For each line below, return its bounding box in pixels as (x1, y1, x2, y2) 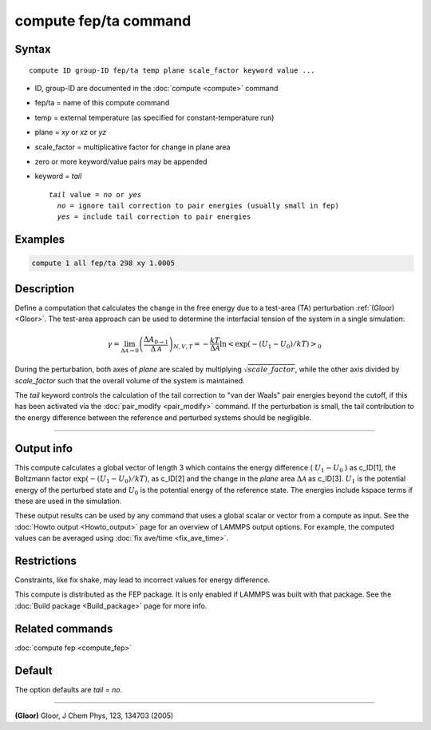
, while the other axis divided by (295, 364, 400, 374)
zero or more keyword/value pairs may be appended (34, 157, 208, 166)
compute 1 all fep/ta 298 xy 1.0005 (31, 259, 176, 268)
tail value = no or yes (49, 190, 142, 199)
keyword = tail (34, 172, 82, 181)
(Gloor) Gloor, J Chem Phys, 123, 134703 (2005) (14, 711, 174, 720)
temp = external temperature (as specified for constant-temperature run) (34, 113, 275, 122)
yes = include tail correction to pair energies (57, 212, 251, 221)
